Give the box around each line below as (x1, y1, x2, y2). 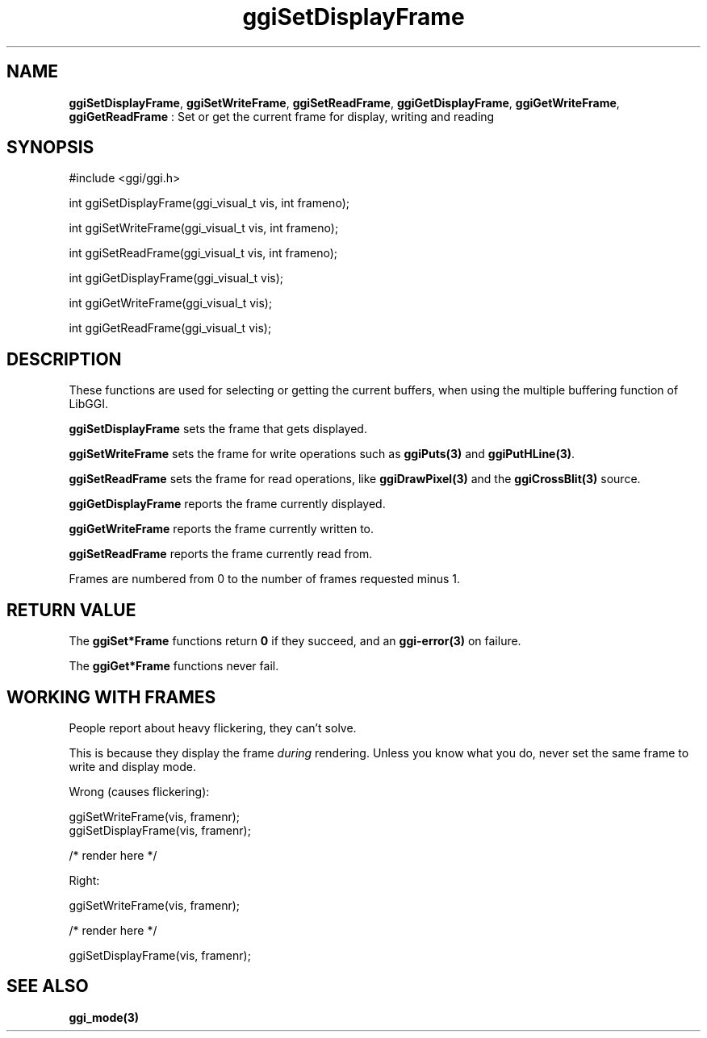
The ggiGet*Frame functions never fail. (69, 659, 279, 673)
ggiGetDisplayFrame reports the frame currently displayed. (69, 497, 386, 511)
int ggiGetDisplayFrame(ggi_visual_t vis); (69, 271, 284, 286)
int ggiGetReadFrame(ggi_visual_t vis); (69, 321, 272, 336)
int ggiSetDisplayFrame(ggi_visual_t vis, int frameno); (69, 196, 349, 211)
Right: (69, 873, 100, 887)
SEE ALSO (6, 976, 89, 997)
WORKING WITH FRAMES (6, 686, 216, 707)
